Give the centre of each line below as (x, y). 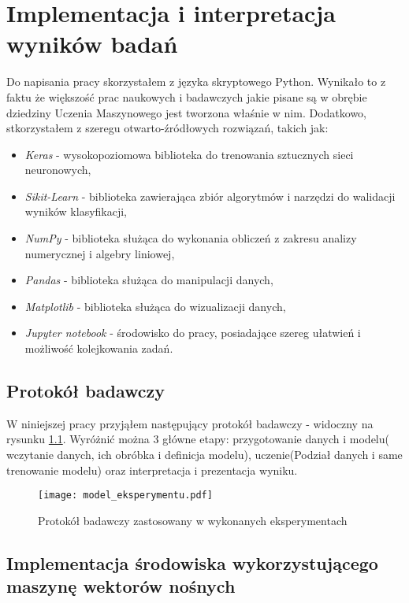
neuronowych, (58, 170)
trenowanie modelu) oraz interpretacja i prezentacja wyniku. (152, 470)
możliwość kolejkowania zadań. (99, 348)
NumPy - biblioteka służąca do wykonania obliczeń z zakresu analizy (191, 238)
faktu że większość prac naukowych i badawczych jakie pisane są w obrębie (187, 96)
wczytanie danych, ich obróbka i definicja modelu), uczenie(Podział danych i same (204, 455)
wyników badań (92, 44)
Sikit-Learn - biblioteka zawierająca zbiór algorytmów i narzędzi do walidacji (210, 196)
